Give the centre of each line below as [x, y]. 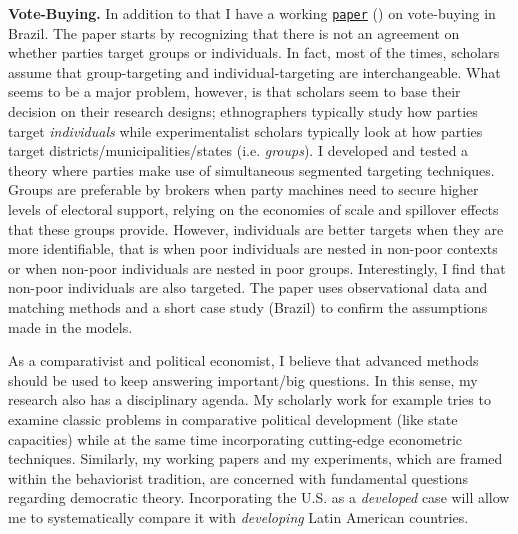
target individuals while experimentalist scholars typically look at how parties [245, 130]
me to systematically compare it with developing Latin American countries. [238, 516]
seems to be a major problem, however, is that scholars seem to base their [234, 91]
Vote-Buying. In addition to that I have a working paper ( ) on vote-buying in [252, 13]
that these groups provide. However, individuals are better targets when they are [256, 228]
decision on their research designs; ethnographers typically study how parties [243, 111]
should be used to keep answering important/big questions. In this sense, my [243, 379]
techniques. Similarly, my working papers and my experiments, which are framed [255, 458]
